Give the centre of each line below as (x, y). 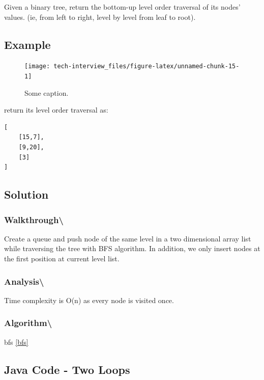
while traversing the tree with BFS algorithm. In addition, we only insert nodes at (132, 248)
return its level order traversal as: (56, 110)
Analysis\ (24, 281)
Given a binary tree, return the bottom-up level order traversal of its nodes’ (122, 7)
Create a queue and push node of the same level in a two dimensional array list (128, 238)
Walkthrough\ (34, 219)
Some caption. (47, 92)
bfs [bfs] (16, 342)
